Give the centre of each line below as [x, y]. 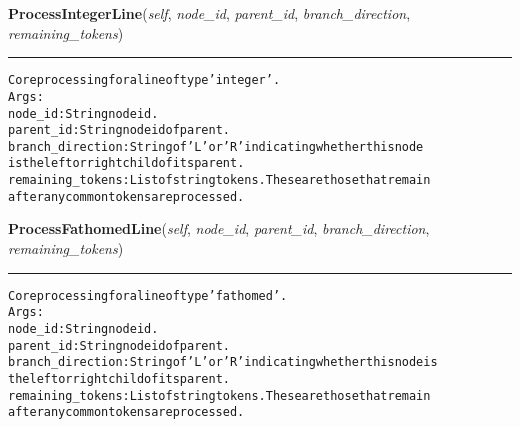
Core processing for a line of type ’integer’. [144, 80]
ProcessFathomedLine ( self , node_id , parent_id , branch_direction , [219, 228]
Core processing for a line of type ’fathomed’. [148, 295]
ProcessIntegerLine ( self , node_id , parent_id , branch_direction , [209, 13]
